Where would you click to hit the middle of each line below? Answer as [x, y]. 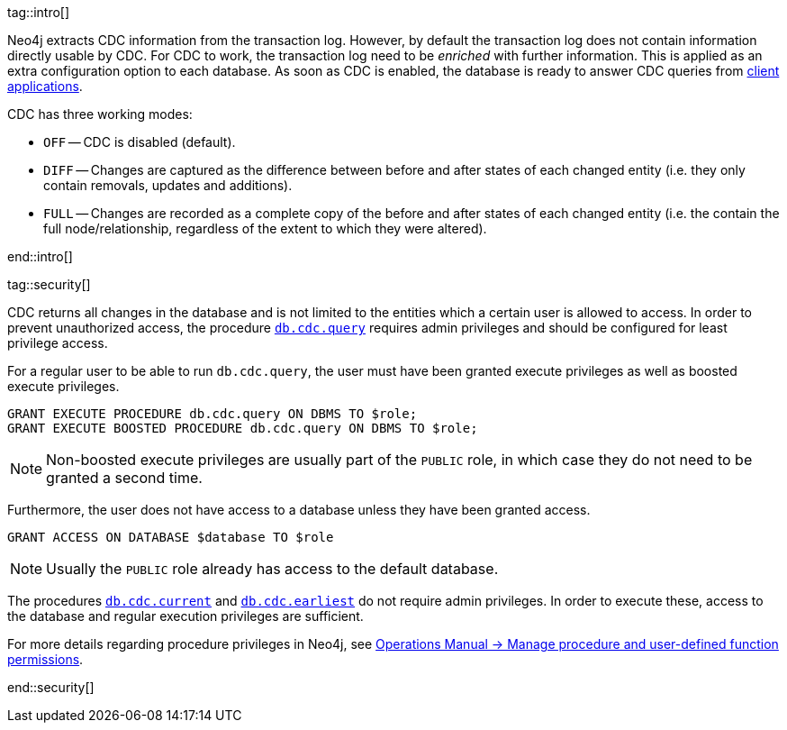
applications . [45, 86]
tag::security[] [49, 284]
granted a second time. [124, 478]
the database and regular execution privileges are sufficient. [185, 616]
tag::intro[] [39, 12]
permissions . [45, 659]
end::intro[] [40, 256]
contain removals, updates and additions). [168, 185]
